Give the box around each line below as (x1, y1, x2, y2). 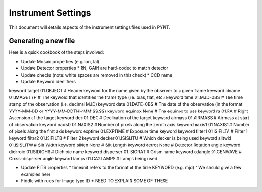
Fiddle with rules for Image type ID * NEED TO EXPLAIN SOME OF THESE (21, 178, 168, 184)
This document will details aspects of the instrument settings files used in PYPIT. (9, 24, 171, 30)
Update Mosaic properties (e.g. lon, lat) (21, 58, 99, 64)
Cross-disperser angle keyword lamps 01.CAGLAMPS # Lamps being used (9, 156, 158, 161)
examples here (21, 171, 51, 177)
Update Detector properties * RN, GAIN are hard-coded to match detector (21, 65, 168, 71)
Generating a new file (9, 37, 75, 45)
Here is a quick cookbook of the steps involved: (9, 49, 104, 55)
